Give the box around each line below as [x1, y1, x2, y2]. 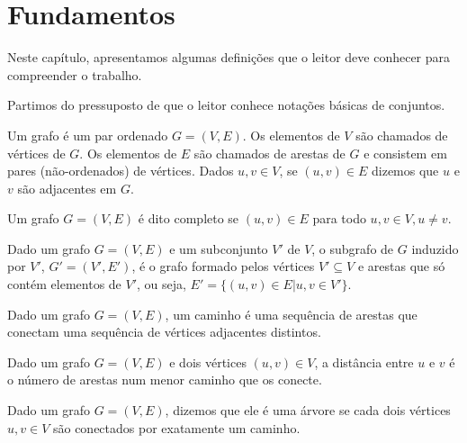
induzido [411, 239, 459, 258]
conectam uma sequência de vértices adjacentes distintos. [7, 322, 321, 341]
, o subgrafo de [311, 239, 394, 258]
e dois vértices [169, 352, 247, 371]
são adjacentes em [17, 178, 117, 197]
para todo [312, 209, 366, 228]
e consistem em [364, 143, 447, 162]
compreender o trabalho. [7, 65, 142, 84]
